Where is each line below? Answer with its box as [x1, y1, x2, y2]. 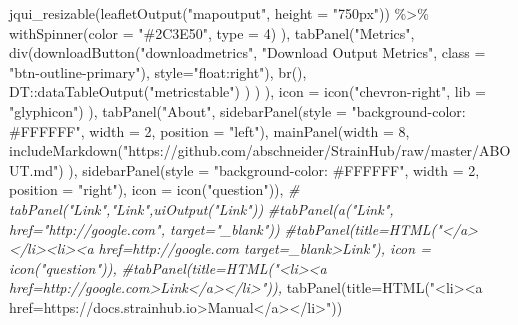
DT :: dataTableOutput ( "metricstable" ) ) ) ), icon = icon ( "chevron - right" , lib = [9, 81, 486, 102]
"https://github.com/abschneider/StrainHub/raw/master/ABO [123, 140, 511, 161]
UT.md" [9, 159, 59, 180]
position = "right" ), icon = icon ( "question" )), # [9, 179, 300, 200]
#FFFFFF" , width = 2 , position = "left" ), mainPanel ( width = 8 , [9, 120, 410, 141]
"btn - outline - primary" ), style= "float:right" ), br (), [9, 61, 307, 82]
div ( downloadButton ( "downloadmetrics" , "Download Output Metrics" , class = [9, 42, 486, 63]
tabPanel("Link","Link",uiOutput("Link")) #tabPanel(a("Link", [9, 198, 394, 219]
